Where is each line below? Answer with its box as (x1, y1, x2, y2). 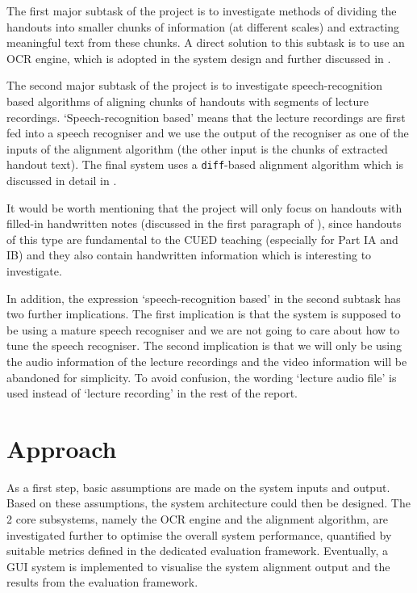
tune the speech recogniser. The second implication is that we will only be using (6, 337, 402, 354)
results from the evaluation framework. (6, 574, 198, 591)
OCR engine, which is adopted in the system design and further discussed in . (6, 49, 391, 66)
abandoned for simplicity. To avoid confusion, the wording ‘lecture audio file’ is (6, 368, 397, 385)
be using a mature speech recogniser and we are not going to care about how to (6, 321, 400, 338)
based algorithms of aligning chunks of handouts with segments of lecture (6, 92, 369, 109)
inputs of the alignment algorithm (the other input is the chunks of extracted (6, 140, 388, 157)
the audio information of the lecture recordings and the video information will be (6, 352, 407, 369)
